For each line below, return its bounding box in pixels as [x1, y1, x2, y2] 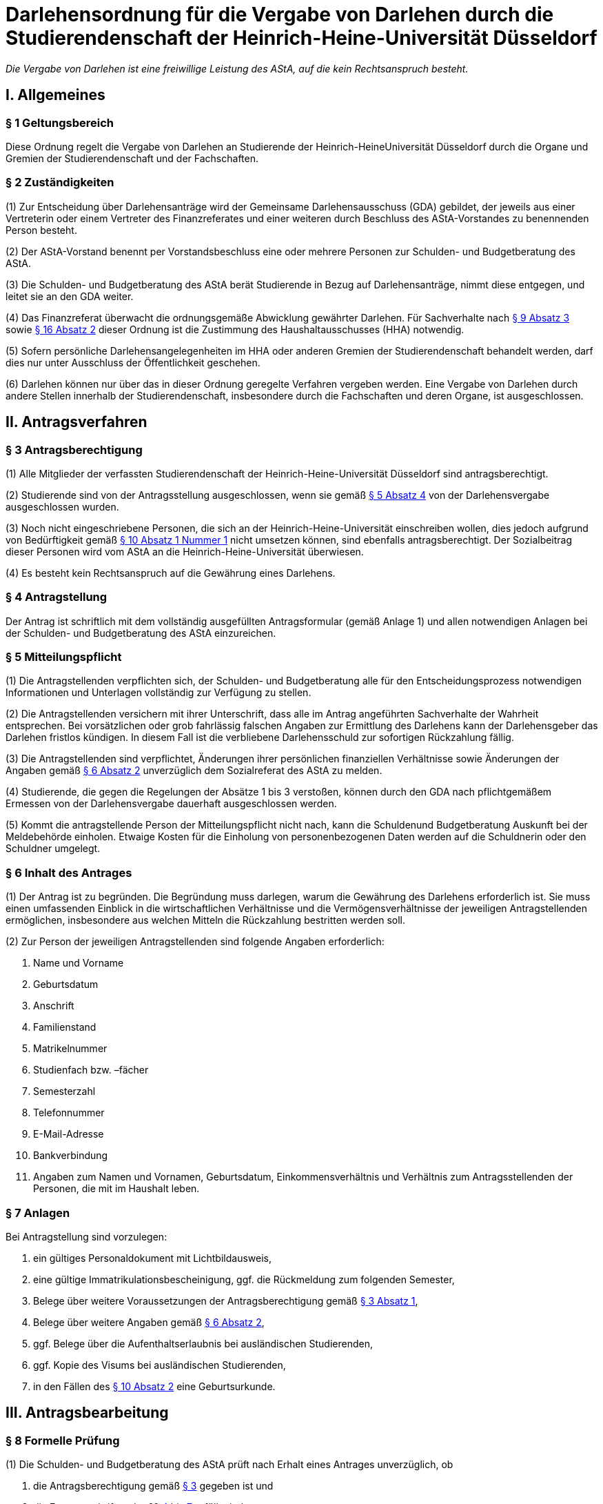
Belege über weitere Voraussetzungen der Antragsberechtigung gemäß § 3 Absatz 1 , [33, 1294, 418, 1307]
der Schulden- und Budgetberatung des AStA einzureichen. [6, 626, 276, 639]
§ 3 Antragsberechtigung [6, 442, 143, 457]
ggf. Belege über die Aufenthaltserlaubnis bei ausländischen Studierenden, [33, 1337, 374, 1349]
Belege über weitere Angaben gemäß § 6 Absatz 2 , [33, 1316, 265, 1328]
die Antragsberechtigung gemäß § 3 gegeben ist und [33, 1480, 274, 1492]
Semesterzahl [33, 1085, 96, 1098]
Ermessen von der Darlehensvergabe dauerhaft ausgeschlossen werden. [6, 798, 337, 810]
